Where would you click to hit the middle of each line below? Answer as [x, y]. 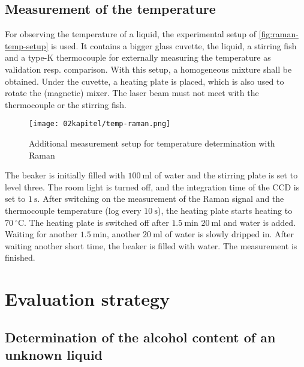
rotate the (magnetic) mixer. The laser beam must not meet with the [132, 93]
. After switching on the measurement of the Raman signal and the [161, 199]
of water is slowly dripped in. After [229, 234]
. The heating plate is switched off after [97, 222]
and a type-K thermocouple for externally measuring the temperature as [138, 57]
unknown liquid [54, 355]
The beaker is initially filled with [65, 175]
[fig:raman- [279, 34]
